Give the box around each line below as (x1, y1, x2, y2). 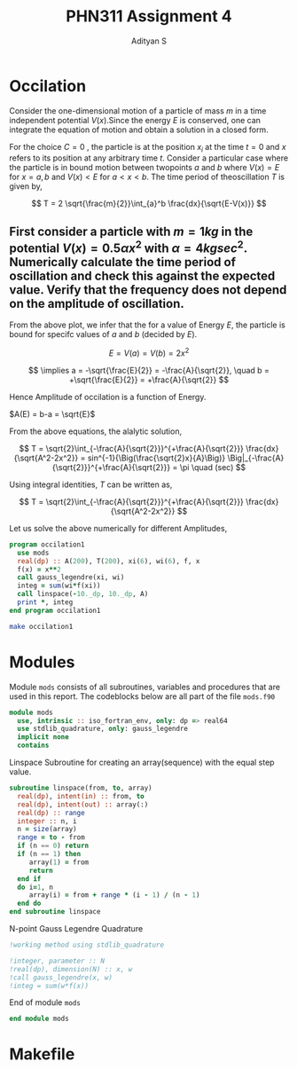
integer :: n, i (17, 816, 77, 826)
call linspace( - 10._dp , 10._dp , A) (17, 590, 149, 599)
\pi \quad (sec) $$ (179, 461, 246, 472)
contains (17, 741, 50, 751)
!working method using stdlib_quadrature (9, 940, 165, 950)
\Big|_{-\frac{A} (227, 452, 285, 463)
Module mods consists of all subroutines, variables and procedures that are (9, 681, 281, 692)
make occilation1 (9, 622, 74, 631)
